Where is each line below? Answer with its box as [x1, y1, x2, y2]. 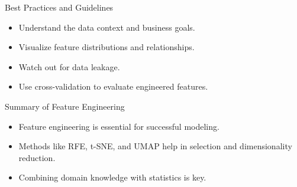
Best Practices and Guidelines [5, 1, 114, 13]
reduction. [18, 151, 56, 163]
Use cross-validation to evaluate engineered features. [18, 80, 208, 93]
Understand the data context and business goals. [18, 21, 195, 33]
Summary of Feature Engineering [5, 100, 125, 112]
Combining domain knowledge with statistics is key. [18, 171, 206, 183]
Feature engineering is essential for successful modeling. [18, 120, 219, 132]
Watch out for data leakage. [18, 60, 120, 73]
